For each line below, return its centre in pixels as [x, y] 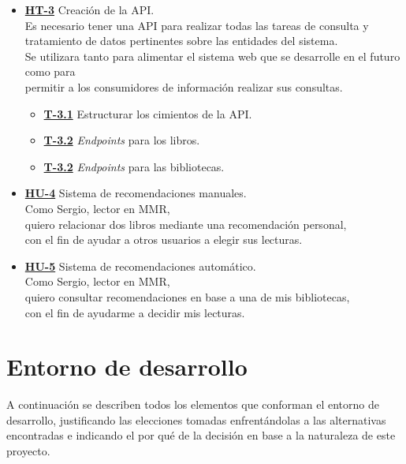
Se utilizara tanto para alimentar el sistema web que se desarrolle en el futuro [212, 56]
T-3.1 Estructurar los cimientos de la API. [148, 113]
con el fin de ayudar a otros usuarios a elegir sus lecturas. [164, 239]
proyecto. [28, 451]
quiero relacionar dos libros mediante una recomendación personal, [186, 224]
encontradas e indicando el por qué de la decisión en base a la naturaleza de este [201, 435]
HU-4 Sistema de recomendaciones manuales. [136, 193]
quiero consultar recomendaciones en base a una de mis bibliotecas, [187, 296]
